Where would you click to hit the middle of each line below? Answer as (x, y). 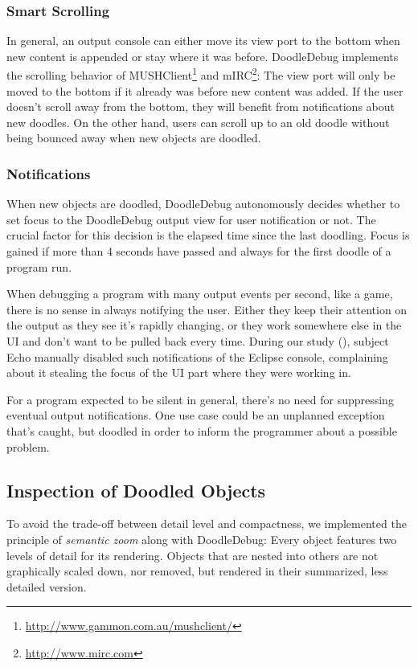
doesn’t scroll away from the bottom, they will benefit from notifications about (201, 106)
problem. (28, 446)
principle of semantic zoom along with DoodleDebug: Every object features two (202, 539)
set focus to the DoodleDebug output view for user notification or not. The (191, 219)
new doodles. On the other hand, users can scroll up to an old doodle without (198, 122)
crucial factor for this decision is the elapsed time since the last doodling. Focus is (208, 235)
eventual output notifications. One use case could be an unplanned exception (196, 415)
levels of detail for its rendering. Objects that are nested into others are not (193, 555)
